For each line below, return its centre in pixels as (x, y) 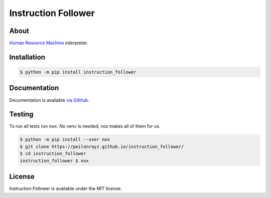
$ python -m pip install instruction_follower (78, 72)
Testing (21, 115)
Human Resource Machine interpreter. (49, 43)
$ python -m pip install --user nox (65, 140)
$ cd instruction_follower (53, 154)
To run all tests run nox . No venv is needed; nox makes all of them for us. (85, 126)
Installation (27, 57)
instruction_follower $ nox (54, 161)
